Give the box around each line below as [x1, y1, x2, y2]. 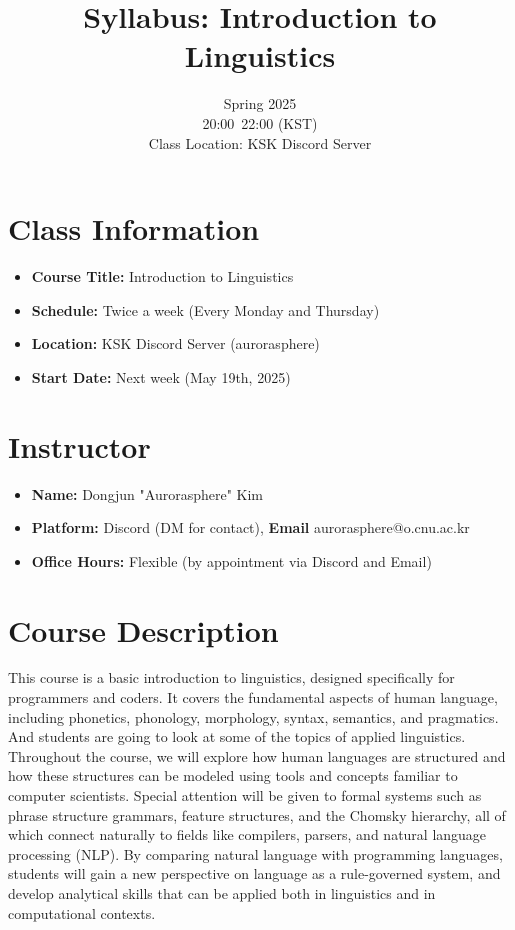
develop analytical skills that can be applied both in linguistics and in [8, 882, 436, 903]
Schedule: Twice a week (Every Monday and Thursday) [31, 299, 380, 320]
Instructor [8, 425, 151, 466]
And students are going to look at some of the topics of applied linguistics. [8, 726, 466, 747]
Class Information [8, 208, 260, 249]
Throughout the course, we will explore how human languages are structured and [8, 745, 506, 766]
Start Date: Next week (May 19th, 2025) [31, 366, 291, 387]
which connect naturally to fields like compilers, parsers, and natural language [8, 824, 487, 845]
